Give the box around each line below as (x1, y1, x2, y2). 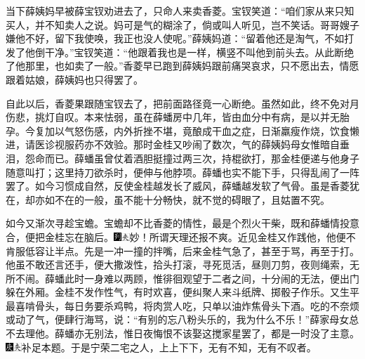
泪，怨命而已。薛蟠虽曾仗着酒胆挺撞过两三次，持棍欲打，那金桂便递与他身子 (6, 150, 359, 165)
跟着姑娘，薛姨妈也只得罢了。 (6, 72, 143, 86)
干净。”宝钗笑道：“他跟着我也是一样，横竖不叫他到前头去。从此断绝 (44, 44, 354, 59)
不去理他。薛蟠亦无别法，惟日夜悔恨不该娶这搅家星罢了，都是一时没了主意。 (6, 326, 359, 341)
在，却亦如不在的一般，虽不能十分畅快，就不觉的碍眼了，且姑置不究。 (6, 192, 330, 207)
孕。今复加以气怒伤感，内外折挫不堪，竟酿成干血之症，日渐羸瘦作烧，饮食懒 (6, 123, 359, 138)
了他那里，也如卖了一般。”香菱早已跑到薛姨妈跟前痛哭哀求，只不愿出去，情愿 (6, 58, 359, 73)
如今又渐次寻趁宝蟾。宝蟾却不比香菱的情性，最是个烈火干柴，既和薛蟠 (6, 216, 330, 230)
